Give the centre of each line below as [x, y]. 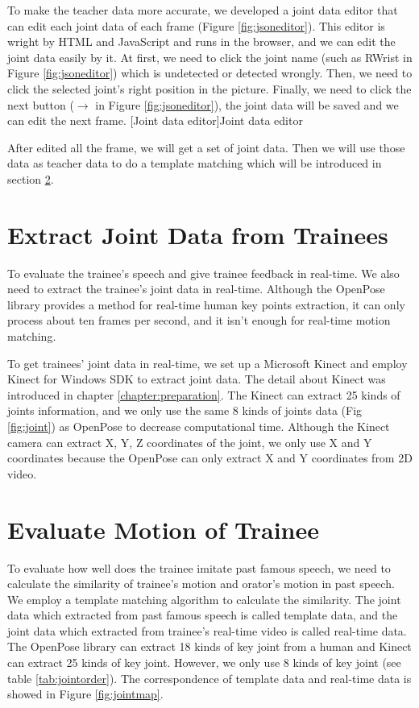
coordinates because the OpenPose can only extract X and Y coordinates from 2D [210, 458]
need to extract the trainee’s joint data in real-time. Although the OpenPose [196, 289]
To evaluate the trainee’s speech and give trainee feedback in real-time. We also [203, 273]
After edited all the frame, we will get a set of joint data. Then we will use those [206, 147]
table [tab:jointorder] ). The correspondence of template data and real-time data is [209, 678]
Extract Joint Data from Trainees [198, 234]
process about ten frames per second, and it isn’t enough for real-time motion [199, 320]
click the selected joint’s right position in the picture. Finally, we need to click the [209, 88]
